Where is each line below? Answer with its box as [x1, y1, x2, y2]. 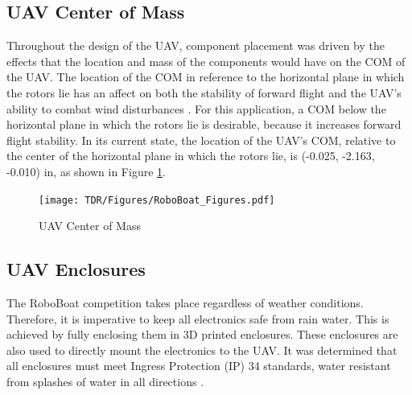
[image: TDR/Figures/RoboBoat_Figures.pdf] [39, 194, 275, 206]
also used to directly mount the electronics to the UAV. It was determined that [6, 341, 398, 358]
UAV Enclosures [6, 257, 146, 282]
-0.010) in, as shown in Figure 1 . [6, 163, 166, 179]
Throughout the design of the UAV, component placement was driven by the [6, 37, 385, 54]
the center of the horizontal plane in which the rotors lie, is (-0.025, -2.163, [6, 147, 375, 164]
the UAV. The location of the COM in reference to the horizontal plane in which [6, 68, 405, 85]
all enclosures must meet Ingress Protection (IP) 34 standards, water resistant [6, 357, 391, 374]
